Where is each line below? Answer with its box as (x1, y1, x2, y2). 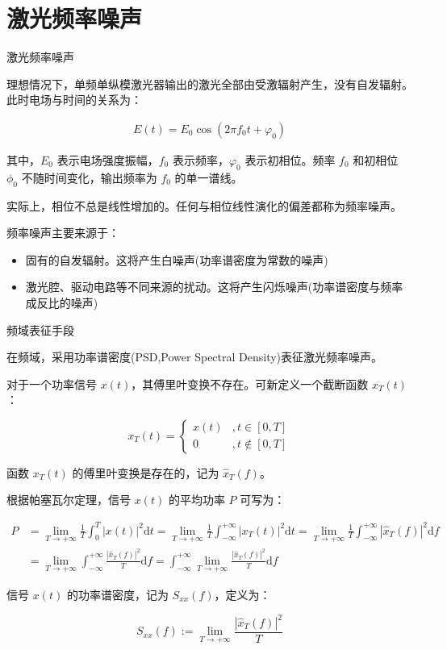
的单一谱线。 (174, 169, 243, 185)
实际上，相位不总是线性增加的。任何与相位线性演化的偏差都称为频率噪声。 (6, 197, 402, 214)
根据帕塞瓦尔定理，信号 (6, 491, 131, 508)
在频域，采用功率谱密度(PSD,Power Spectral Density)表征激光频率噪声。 (6, 348, 383, 365)
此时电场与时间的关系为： (6, 91, 142, 108)
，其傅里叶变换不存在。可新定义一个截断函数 (131, 375, 369, 392)
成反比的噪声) (25, 294, 98, 310)
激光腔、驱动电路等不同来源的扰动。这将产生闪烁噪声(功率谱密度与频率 (25, 278, 403, 295)
